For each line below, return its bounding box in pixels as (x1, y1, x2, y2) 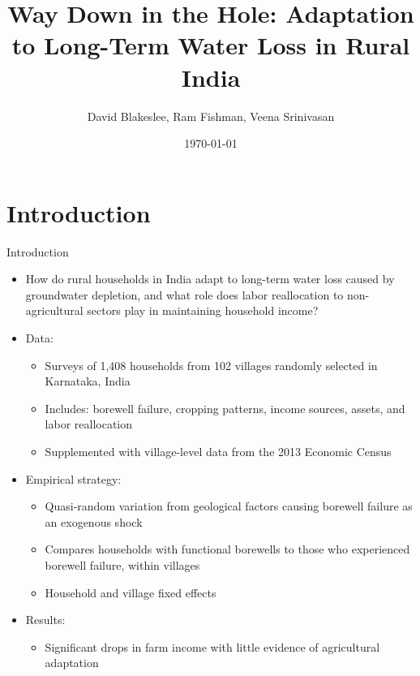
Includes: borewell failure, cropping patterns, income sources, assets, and (45, 399, 405, 416)
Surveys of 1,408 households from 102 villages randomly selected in (45, 356, 378, 373)
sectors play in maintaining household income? (87, 302, 319, 319)
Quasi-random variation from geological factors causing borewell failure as (45, 497, 413, 515)
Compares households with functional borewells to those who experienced (45, 540, 410, 558)
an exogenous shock (45, 513, 143, 530)
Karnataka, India (45, 372, 131, 390)
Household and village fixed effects (45, 583, 216, 601)
